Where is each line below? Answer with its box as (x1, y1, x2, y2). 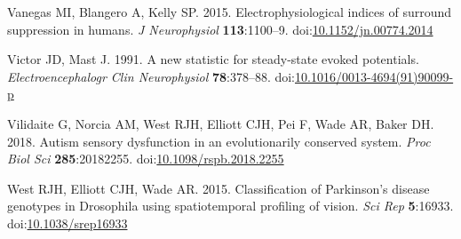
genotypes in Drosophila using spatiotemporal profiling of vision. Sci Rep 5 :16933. (7, 196, 454, 215)
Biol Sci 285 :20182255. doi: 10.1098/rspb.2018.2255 (7, 149, 284, 168)
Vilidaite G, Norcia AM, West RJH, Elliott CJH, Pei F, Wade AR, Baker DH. (7, 114, 434, 132)
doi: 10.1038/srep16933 (7, 213, 128, 232)
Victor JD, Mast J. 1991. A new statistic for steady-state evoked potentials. (7, 50, 419, 68)
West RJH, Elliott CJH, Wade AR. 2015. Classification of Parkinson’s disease (7, 179, 430, 197)
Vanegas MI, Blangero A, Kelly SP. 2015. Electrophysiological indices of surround (7, 3, 452, 20)
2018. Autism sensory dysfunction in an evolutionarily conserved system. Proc (7, 131, 431, 150)
